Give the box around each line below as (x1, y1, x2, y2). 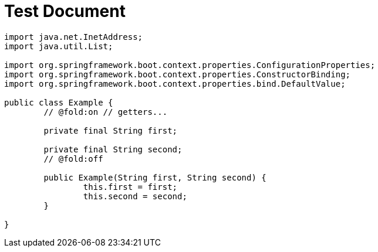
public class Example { (4, 97, 113, 107)
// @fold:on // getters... (43, 107, 168, 117)
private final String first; (43, 125, 178, 135)
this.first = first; (83, 182, 178, 192)
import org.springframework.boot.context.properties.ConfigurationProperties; (4, 60, 376, 70)
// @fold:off (43, 154, 103, 164)
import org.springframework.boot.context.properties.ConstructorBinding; (4, 69, 351, 79)
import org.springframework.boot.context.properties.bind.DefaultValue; (4, 79, 346, 88)
